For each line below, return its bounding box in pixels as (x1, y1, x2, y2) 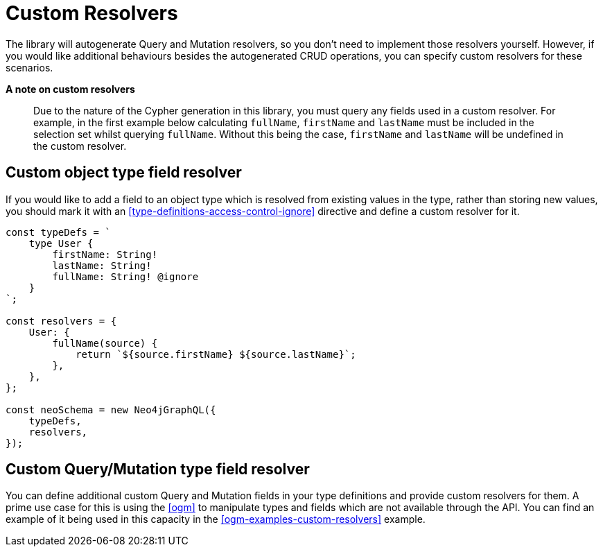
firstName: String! (52, 248, 158, 260)
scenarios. (6, 61, 53, 74)
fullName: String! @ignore (52, 270, 199, 282)
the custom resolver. (33, 139, 127, 152)
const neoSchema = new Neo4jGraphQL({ (6, 404, 216, 415)
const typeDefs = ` (6, 226, 111, 238)
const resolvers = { (6, 315, 117, 327)
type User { (28, 237, 94, 249)
